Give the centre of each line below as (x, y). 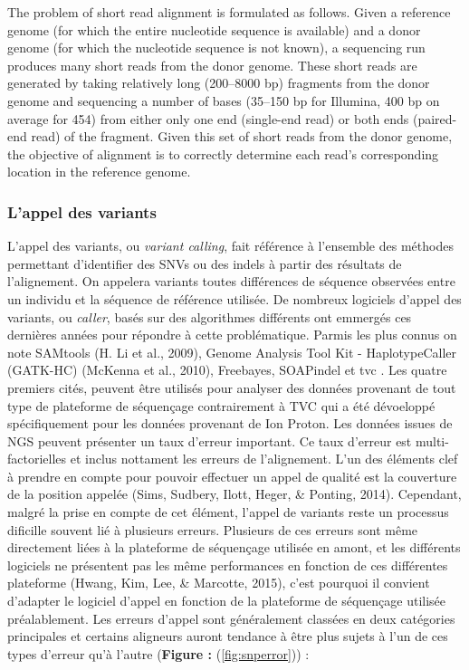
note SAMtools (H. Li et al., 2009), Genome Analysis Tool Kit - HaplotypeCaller (232, 352)
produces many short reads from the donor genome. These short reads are (212, 65)
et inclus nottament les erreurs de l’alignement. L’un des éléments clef (264, 459)
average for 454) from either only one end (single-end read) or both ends (208, 118)
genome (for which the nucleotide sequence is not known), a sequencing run (216, 48)
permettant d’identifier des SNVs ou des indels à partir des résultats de (205, 263)
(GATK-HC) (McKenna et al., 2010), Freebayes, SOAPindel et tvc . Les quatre (227, 370)
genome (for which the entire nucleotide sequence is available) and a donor (214, 29)
